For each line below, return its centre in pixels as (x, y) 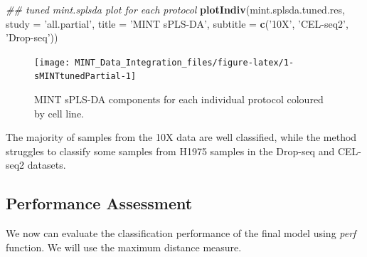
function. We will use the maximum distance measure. (124, 247)
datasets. (47, 165)
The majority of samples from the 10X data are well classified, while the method (181, 137)
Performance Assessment (99, 203)
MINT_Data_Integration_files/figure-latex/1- (185, 62)
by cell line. (59, 113)
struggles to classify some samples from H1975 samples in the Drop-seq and (170, 151)
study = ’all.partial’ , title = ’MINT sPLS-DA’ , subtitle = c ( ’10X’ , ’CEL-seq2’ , (177, 23)
